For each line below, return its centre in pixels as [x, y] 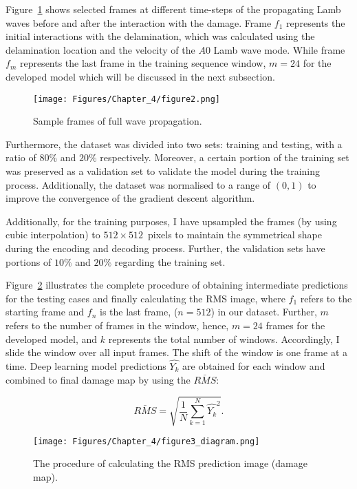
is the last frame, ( [139, 312]
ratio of [21, 157]
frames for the [295, 325]
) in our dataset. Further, [264, 312]
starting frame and [45, 312]
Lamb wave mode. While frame [279, 49]
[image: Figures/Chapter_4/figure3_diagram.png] [147, 441]
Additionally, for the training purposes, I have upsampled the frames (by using [171, 221]
